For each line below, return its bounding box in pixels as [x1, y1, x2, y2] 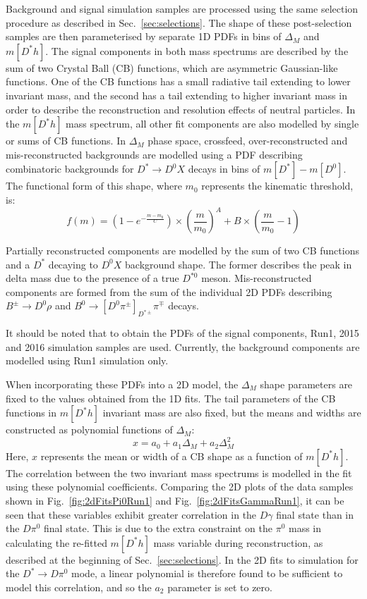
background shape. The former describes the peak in [125, 257, 352, 271]
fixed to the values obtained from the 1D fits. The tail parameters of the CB [6, 390, 336, 405]
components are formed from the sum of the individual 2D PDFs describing [6, 284, 332, 299]
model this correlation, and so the [6, 579, 152, 594]
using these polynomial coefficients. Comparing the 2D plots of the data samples [6, 479, 354, 494]
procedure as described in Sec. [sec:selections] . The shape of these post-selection [6, 15, 352, 30]
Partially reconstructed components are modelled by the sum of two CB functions [6, 243, 359, 258]
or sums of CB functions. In [6, 133, 126, 148]
